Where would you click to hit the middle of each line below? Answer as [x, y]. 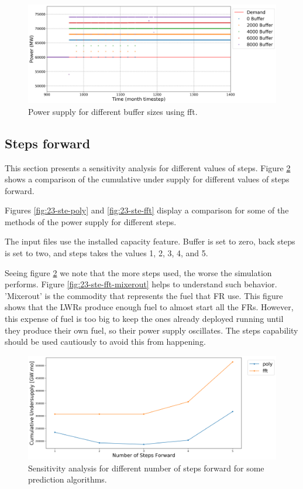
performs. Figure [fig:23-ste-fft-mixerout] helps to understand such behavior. [141, 284]
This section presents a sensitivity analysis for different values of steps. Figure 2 [148, 167]
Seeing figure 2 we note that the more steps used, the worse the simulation [138, 272]
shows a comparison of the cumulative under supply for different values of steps [147, 179]
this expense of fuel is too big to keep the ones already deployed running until [144, 319]
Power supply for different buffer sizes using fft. [113, 111]
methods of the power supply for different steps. [91, 221]
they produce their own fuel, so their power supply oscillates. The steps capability [151, 330]
